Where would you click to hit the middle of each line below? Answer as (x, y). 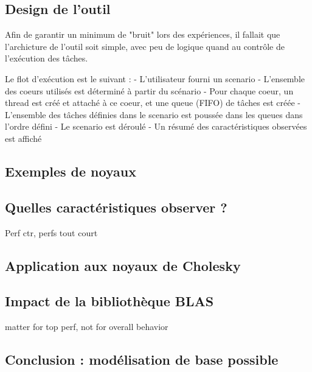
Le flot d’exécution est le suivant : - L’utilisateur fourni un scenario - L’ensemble (155, 78)
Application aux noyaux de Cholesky (123, 265)
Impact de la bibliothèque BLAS (109, 301)
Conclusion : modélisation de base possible (142, 360)
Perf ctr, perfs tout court (51, 232)
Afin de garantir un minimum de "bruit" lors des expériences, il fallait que (143, 34)
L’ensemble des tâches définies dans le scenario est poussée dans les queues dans (154, 114)
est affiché (23, 138)
